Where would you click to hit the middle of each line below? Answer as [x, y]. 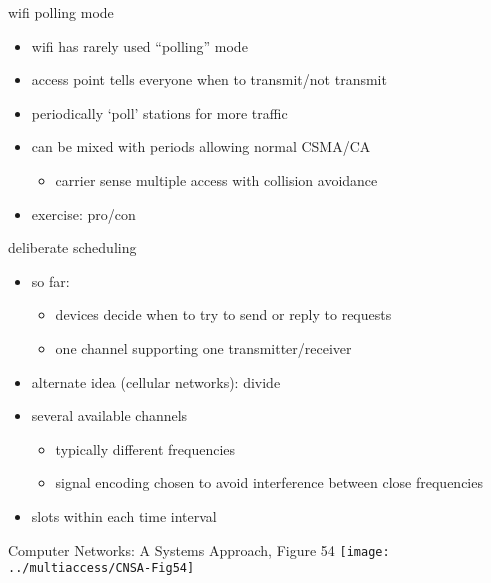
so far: [50, 280]
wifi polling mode [61, 12]
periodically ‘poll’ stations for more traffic [159, 112]
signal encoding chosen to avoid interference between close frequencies [269, 482]
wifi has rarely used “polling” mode [139, 45]
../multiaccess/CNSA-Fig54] [101, 568]
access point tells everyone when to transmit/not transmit [209, 79]
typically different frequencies [145, 448]
